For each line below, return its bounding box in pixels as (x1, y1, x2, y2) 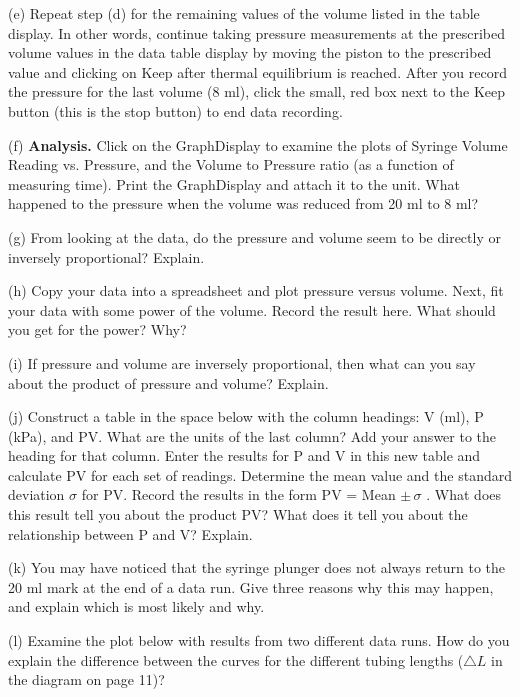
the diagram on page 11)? (8, 669, 165, 690)
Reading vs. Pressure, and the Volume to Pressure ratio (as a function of (8, 154, 454, 175)
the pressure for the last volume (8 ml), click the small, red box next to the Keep (8, 81, 506, 102)
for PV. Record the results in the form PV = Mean (81, 484, 396, 505)
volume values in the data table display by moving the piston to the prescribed (8, 42, 492, 63)
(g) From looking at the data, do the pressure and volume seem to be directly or (8, 226, 501, 247)
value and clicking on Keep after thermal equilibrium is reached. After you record (8, 61, 507, 82)
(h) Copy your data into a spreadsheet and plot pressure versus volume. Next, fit (8, 280, 504, 301)
